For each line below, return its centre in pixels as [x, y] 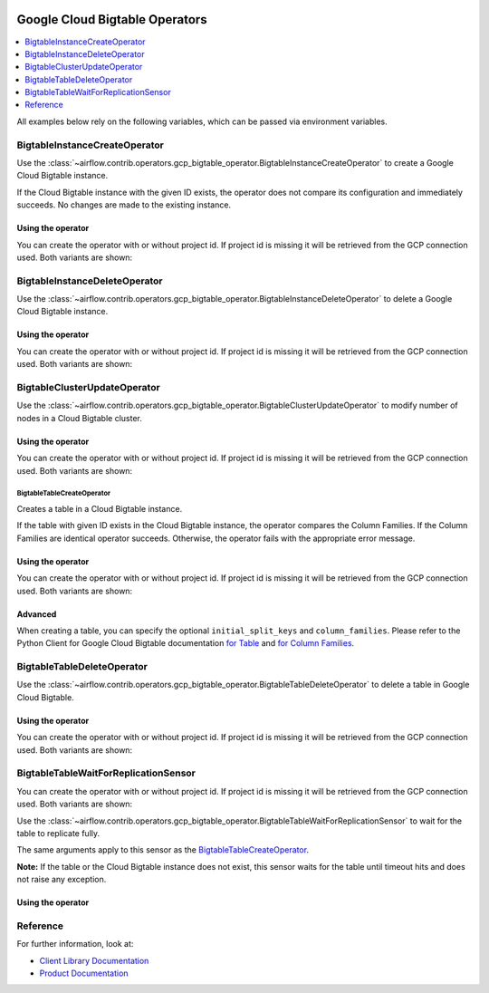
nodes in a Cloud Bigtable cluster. [79, 418]
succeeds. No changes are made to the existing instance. [124, 205]
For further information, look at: [75, 944]
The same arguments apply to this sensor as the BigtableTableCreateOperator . [163, 850]
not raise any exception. [62, 880]
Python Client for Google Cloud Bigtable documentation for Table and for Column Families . [186, 643]
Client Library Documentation [94, 960]
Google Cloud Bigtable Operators [112, 19]
